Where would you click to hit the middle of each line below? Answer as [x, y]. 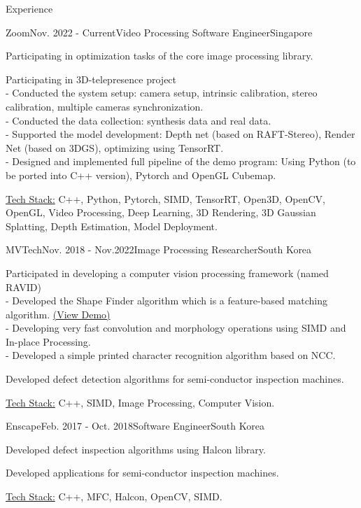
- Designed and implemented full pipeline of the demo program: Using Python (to [181, 161]
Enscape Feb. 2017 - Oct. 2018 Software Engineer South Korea [135, 426]
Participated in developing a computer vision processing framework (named [167, 273]
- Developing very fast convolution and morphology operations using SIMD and [176, 328]
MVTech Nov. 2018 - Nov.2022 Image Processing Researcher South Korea [159, 249]
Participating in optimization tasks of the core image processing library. [160, 56]
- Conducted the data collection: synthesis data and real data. [139, 120]
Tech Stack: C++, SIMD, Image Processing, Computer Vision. [140, 402]
